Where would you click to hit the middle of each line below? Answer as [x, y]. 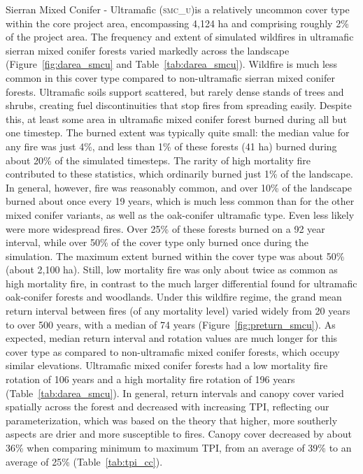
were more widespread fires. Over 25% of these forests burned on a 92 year [165, 228]
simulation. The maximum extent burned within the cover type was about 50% [175, 256]
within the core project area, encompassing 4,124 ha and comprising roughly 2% [177, 23]
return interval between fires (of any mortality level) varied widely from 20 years [178, 311]
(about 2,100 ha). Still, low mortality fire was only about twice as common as [172, 270]
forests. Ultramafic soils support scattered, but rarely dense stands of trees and [175, 91]
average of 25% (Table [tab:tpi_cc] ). [84, 461]
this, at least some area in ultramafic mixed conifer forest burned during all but [176, 118]
